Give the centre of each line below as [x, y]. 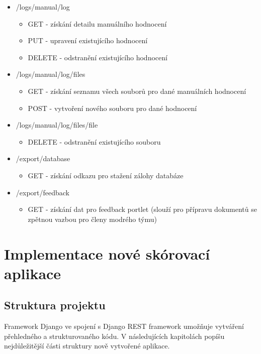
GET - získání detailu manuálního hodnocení [97, 23]
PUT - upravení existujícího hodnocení [88, 40]
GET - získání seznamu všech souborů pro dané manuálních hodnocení [137, 91]
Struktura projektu [55, 305]
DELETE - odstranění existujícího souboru [94, 141]
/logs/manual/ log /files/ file [57, 125]
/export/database [43, 158]
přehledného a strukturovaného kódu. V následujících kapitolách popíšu [114, 336]
